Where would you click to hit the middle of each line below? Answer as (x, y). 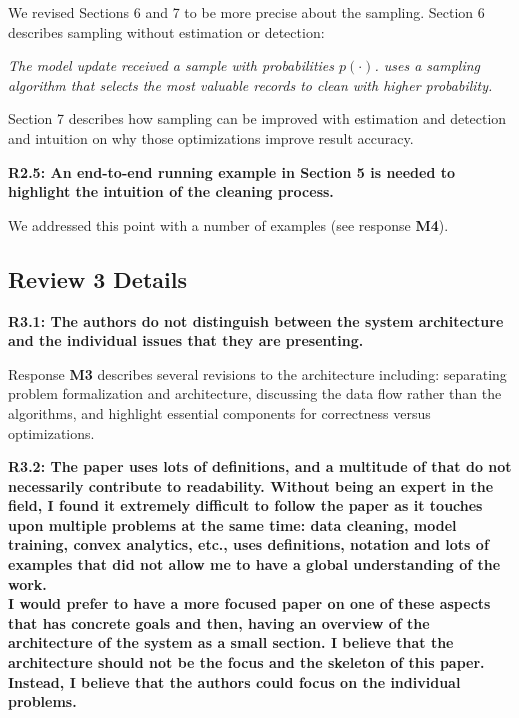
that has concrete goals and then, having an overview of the (219, 622)
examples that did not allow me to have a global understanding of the (254, 564)
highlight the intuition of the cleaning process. (171, 191)
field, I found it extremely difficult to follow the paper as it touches (245, 505)
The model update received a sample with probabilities (171, 65)
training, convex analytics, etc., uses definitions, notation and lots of (248, 544)
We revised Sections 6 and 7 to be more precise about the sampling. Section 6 (246, 12)
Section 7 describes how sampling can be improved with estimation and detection (257, 118)
